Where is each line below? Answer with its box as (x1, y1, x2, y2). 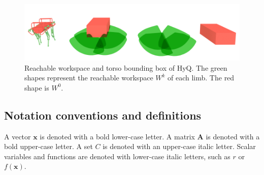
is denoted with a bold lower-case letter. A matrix (40, 131, 195, 141)
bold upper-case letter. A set (4, 141, 93, 152)
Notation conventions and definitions (4, 107, 202, 123)
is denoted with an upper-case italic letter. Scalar (103, 141, 256, 152)
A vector (4, 131, 31, 141)
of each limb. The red (168, 72, 235, 83)
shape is (24, 82, 49, 93)
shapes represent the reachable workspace (24, 72, 153, 83)
